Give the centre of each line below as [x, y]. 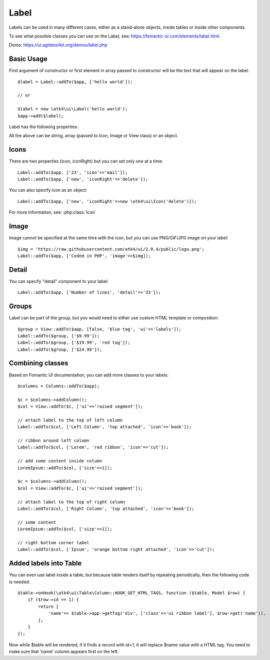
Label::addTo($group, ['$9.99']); [59, 336]
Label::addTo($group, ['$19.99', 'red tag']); [74, 343]
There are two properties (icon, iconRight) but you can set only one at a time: [86, 161]
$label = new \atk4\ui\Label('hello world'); [73, 109]
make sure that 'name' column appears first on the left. [64, 652]
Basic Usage [28, 59]
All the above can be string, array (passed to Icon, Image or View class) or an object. [93, 136]
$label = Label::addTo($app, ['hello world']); [75, 82]
